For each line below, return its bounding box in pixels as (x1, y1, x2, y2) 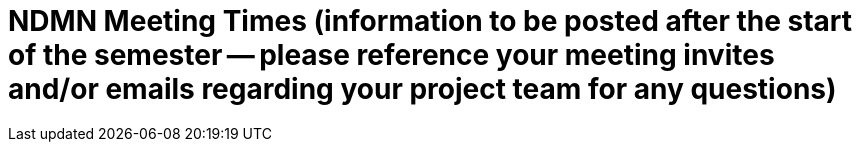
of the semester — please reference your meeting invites (8, 38, 775, 72)
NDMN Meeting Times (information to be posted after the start (8, 4, 853, 38)
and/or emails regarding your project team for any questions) (8, 72, 837, 106)
